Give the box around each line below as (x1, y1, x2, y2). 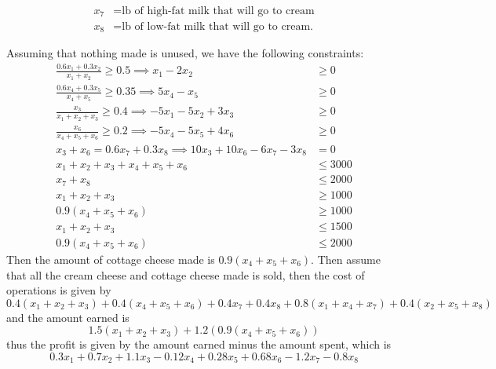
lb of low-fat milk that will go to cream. (122, 20, 313, 32)
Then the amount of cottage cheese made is (6, 250, 215, 267)
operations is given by (6, 282, 111, 298)
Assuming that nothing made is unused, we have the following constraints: (6, 44, 364, 60)
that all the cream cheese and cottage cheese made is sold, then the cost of (6, 266, 365, 283)
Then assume (317, 250, 381, 267)
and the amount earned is (6, 309, 129, 325)
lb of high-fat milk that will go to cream (122, 5, 315, 17)
